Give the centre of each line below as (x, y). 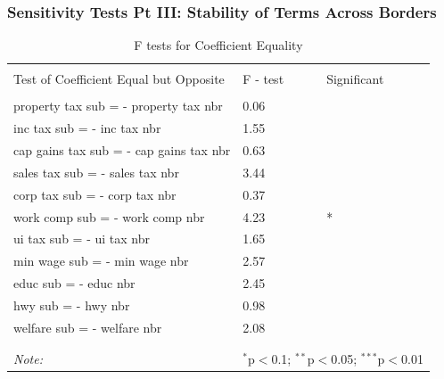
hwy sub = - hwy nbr (72, 305)
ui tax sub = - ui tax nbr (82, 239)
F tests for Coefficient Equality (218, 45)
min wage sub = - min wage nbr (101, 261)
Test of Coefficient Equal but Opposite (119, 79)
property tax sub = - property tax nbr (118, 106)
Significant (355, 79)
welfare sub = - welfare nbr (88, 327)
